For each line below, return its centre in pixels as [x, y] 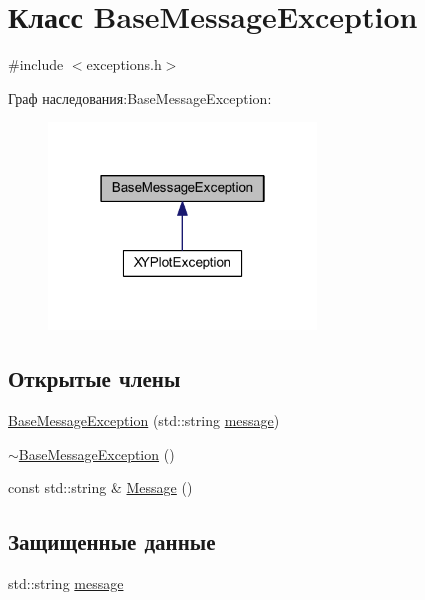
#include [36, 64]
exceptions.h [124, 64]
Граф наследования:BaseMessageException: [140, 97]
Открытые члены [94, 378]
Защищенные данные [112, 541]
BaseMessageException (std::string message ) [144, 420]
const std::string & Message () [100, 487]
